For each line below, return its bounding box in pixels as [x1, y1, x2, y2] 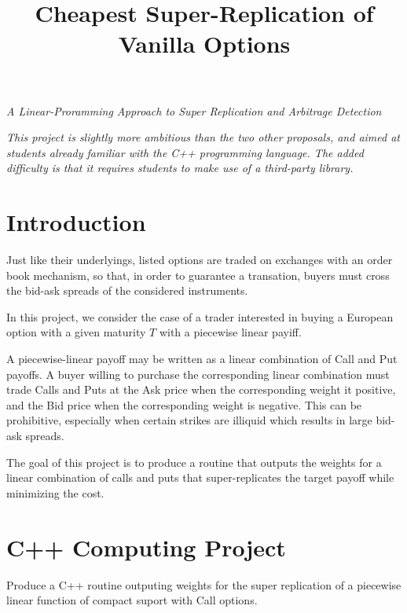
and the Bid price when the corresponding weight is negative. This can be [6, 396, 362, 413]
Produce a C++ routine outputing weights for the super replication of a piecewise [6, 576, 401, 593]
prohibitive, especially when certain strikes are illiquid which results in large [6, 412, 372, 428]
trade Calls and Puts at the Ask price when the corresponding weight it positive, [6, 381, 396, 398]
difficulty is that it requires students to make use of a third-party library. [6, 160, 354, 176]
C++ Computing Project [6, 530, 286, 563]
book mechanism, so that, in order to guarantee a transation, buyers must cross [6, 266, 390, 283]
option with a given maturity [6, 324, 146, 340]
